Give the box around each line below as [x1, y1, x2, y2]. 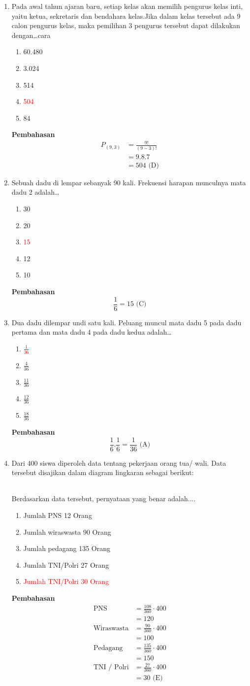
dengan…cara [11, 30, 51, 40]
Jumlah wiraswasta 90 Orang [23, 526, 111, 537]
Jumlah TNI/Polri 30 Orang [23, 576, 109, 586]
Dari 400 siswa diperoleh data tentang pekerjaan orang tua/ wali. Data [11, 457, 226, 468]
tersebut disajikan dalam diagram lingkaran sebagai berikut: [11, 467, 194, 478]
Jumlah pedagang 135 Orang [23, 543, 111, 553]
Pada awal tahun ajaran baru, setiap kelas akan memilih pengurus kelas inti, [11, 1, 243, 11]
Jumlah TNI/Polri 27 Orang [23, 559, 109, 570]
